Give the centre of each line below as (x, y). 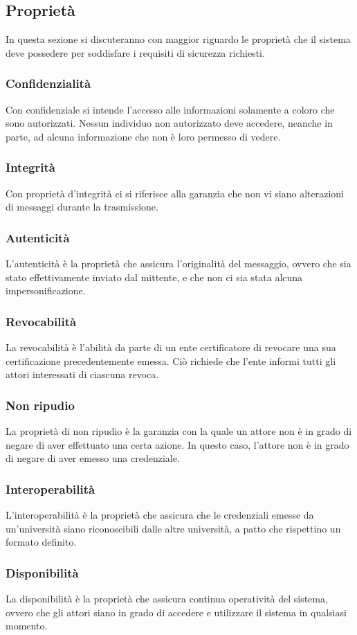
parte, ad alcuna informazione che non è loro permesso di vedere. (143, 136)
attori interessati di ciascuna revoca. (82, 374)
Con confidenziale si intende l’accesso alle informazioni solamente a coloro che (170, 109)
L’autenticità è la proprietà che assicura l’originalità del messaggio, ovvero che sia (178, 263)
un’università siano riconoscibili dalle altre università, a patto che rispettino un (173, 528)
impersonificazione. (46, 290)
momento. (27, 626)
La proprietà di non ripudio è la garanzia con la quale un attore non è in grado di (179, 431)
